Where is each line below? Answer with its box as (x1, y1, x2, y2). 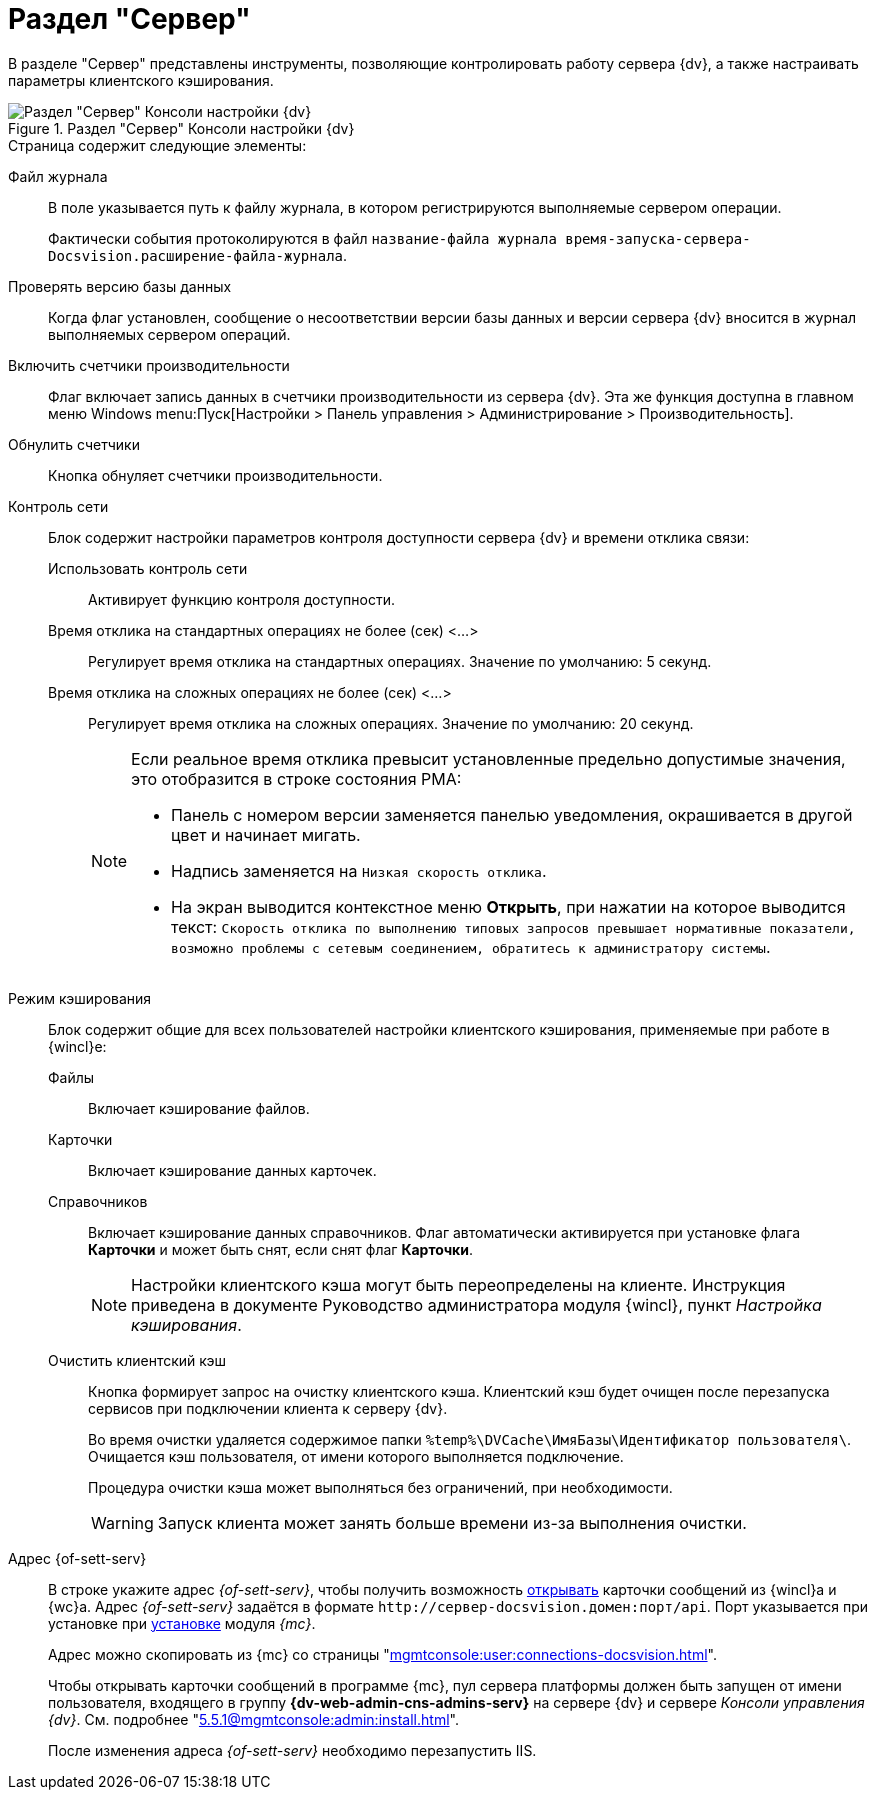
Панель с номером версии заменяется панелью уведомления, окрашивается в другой (171, 804, 853, 825)
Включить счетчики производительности (8, 356, 290, 374)
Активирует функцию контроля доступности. (88, 590, 396, 608)
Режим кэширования (8, 989, 152, 1007)
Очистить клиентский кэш (48, 1351, 227, 1369)
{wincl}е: (48, 1037, 107, 1055)
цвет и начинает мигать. (171, 824, 361, 845)
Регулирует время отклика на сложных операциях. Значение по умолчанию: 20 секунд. (88, 714, 694, 732)
